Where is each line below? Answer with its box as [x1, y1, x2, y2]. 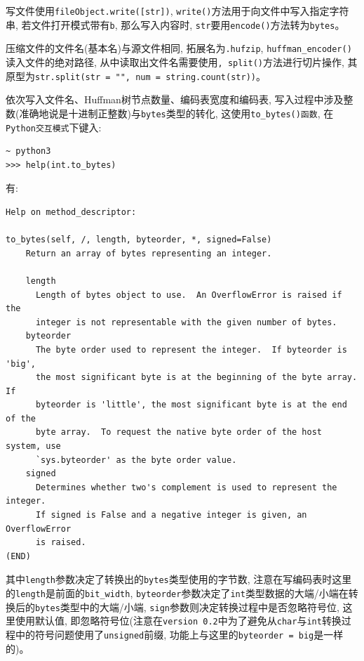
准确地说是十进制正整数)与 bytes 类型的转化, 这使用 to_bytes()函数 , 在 [19, 105, 334, 120]
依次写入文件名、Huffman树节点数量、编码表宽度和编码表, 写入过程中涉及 [6, 92, 344, 107]
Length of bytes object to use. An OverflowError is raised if [35, 289, 342, 300]
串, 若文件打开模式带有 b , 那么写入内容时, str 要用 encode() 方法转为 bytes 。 [6, 17, 345, 32]
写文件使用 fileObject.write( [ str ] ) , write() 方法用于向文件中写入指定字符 [6, 4, 349, 18]
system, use [6, 441, 61, 452]
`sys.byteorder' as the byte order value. [35, 454, 237, 465]
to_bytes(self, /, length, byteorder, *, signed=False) [6, 235, 272, 245]
